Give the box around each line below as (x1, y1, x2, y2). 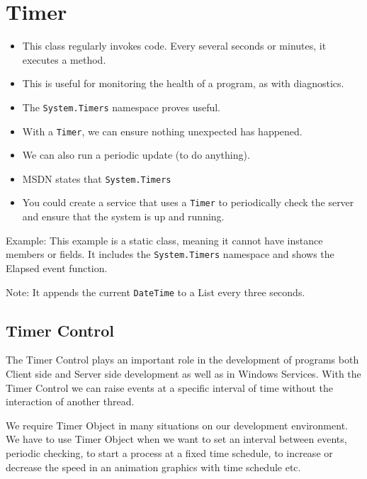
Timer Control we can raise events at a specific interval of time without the (6, 380, 333, 395)
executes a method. (22, 52, 106, 67)
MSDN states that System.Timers (22, 171, 171, 186)
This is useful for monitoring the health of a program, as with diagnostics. (22, 76, 344, 91)
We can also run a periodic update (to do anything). (22, 147, 250, 162)
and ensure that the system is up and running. (22, 209, 225, 224)
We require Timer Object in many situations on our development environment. (6, 417, 348, 432)
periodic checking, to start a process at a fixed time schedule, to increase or (6, 445, 333, 460)
